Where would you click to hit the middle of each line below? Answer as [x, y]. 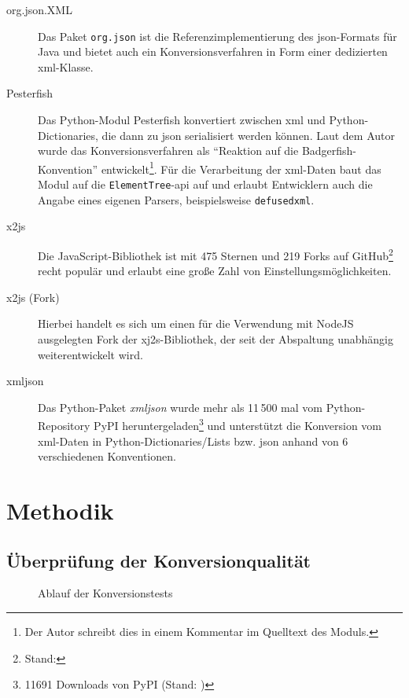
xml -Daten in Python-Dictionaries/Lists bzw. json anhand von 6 [193, 441]
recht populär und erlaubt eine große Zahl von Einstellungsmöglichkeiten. [215, 271]
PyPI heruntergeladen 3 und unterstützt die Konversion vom [238, 424]
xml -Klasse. [66, 66]
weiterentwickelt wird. [90, 354]
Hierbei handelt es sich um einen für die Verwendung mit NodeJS [196, 323]
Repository [64, 426]
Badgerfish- [329, 151]
